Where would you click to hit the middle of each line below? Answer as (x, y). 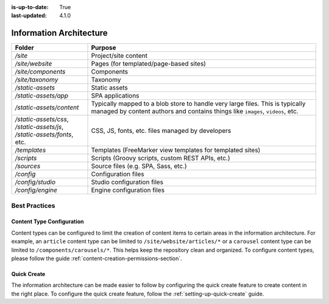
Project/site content (119, 56)
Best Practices (33, 205)
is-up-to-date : (30, 7)
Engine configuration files (128, 190)
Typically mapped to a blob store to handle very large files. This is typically (198, 104)
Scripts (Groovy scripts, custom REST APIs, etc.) (161, 158)
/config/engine (36, 190)
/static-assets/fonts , (44, 135)
